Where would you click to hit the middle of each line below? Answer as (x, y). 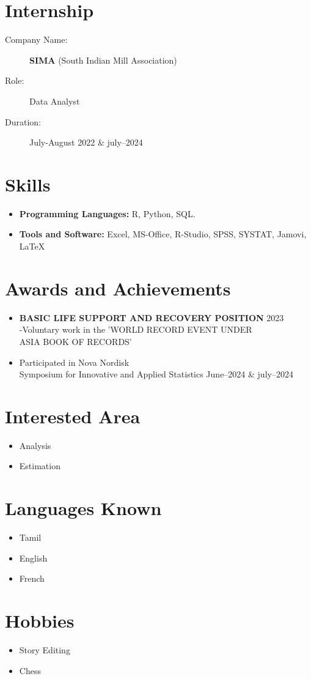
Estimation (40, 466)
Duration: (23, 121)
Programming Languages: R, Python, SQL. (107, 213)
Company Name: (36, 39)
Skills (28, 184)
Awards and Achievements (118, 288)
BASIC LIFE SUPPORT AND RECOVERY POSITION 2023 (152, 317)
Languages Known (83, 508)
